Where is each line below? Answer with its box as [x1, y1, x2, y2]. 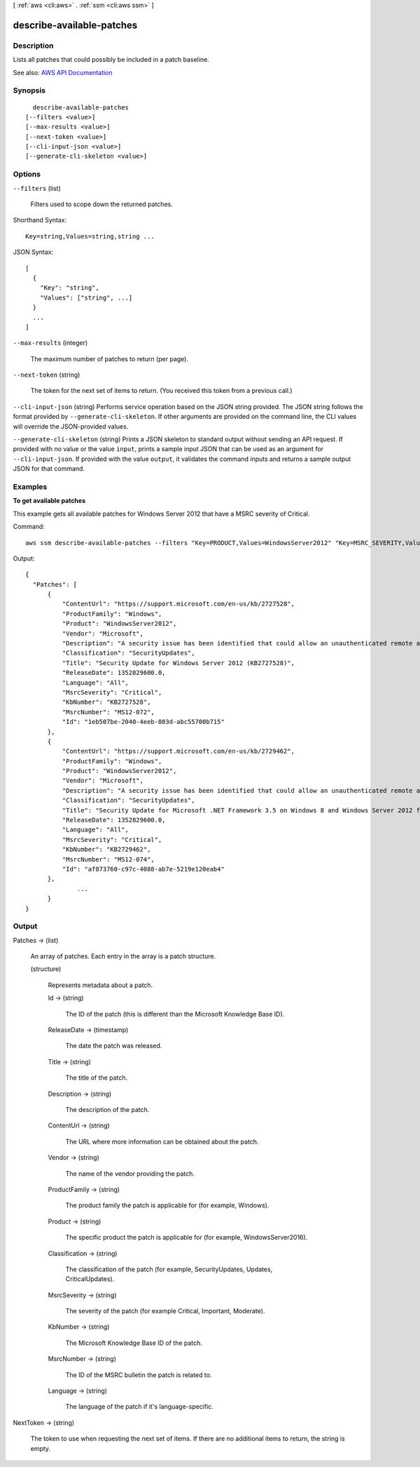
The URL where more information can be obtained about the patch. [65, 1137, 259, 1146]
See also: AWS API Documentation [13, 68, 113, 76]
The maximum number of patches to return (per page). [30, 354, 189, 363]
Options [13, 169, 41, 179]
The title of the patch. [65, 1073, 128, 1082]
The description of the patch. [65, 1106, 150, 1113]
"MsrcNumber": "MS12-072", [62, 708, 155, 716]
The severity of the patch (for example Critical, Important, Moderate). [65, 1307, 265, 1315]
